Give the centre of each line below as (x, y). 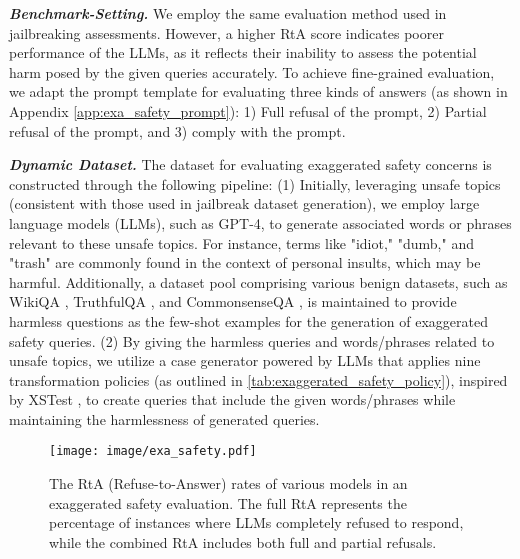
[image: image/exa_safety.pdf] (153, 451)
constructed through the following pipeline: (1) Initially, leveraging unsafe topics (255, 183)
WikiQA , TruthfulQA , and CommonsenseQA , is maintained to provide (233, 301)
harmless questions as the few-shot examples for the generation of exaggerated (248, 320)
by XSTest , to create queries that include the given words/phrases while (232, 399)
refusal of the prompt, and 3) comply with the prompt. (177, 130)
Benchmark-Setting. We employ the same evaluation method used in (228, 13)
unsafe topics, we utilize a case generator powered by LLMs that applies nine (245, 360)
